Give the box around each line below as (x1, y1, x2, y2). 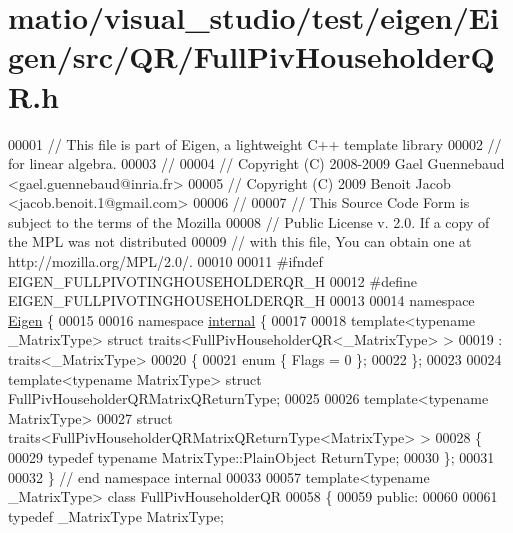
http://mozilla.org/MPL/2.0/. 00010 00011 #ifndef (8, 251, 323, 272)
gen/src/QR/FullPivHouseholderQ (8, 36, 495, 77)
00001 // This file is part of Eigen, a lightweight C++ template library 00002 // (8, 133, 502, 154)
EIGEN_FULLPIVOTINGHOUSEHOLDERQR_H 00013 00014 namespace (8, 290, 475, 311)
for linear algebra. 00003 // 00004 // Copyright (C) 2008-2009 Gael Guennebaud (8, 153, 505, 174)
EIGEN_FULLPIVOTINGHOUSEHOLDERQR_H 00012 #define (8, 270, 417, 291)
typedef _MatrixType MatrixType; (8, 505, 224, 526)
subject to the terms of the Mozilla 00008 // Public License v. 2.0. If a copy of (8, 211, 490, 232)
